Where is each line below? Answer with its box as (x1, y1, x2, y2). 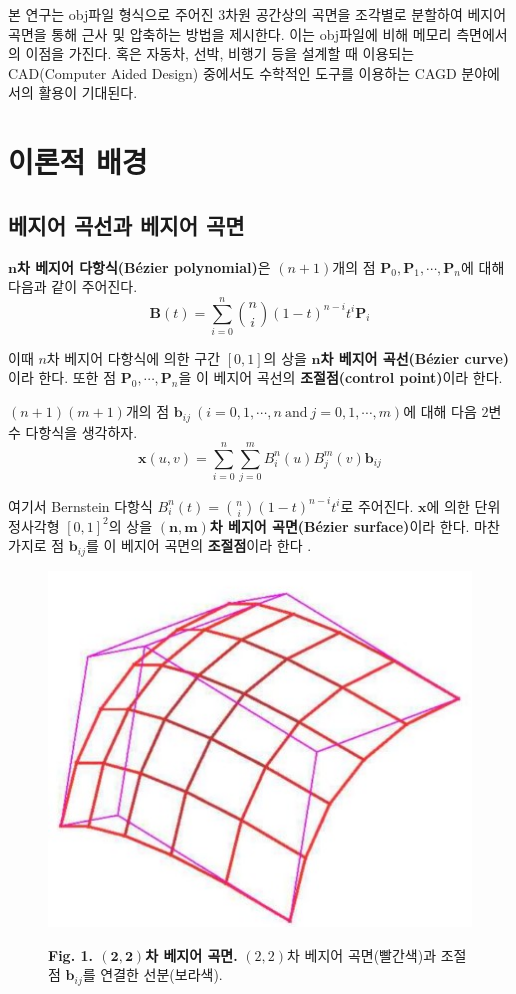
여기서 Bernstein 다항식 (8, 495, 153, 516)
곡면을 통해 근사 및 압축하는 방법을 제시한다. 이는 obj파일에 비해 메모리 (8, 23, 452, 44)
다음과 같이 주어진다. (8, 276, 138, 297)
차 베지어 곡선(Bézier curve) (320, 347, 510, 368)
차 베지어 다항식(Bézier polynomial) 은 (16, 256, 271, 277)
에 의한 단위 (426, 495, 501, 516)
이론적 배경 (8, 141, 148, 182)
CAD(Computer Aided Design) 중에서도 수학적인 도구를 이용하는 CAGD (8, 62, 457, 83)
